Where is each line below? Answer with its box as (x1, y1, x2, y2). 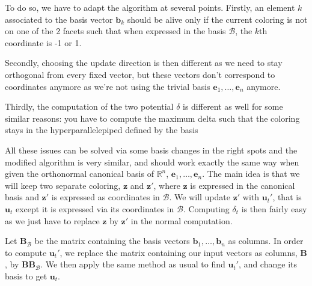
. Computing (183, 202, 230, 215)
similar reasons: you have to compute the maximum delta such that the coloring (5, 112, 300, 124)
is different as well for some (183, 100, 283, 113)
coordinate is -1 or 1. (5, 36, 82, 49)
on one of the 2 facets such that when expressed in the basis (5, 25, 226, 37)
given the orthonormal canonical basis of (5, 167, 154, 180)
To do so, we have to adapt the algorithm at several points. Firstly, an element (5, 1, 295, 13)
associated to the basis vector (5, 13, 113, 25)
